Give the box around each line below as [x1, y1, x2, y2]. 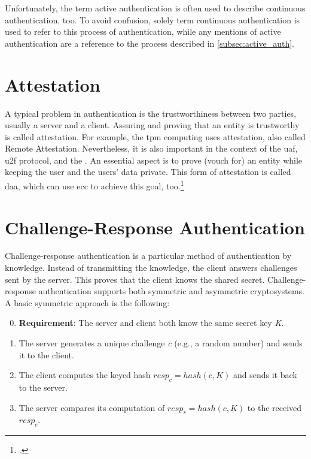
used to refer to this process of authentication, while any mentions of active [5, 25, 281, 38]
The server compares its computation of [19, 401, 165, 413]
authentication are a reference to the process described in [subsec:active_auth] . [5, 37, 294, 49]
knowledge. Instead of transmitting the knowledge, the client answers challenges [5, 261, 297, 274]
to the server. [19, 381, 68, 393]
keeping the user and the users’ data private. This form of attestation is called [5, 165, 291, 178]
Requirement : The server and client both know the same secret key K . [19, 316, 284, 329]
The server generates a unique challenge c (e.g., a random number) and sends [19, 337, 303, 349]
